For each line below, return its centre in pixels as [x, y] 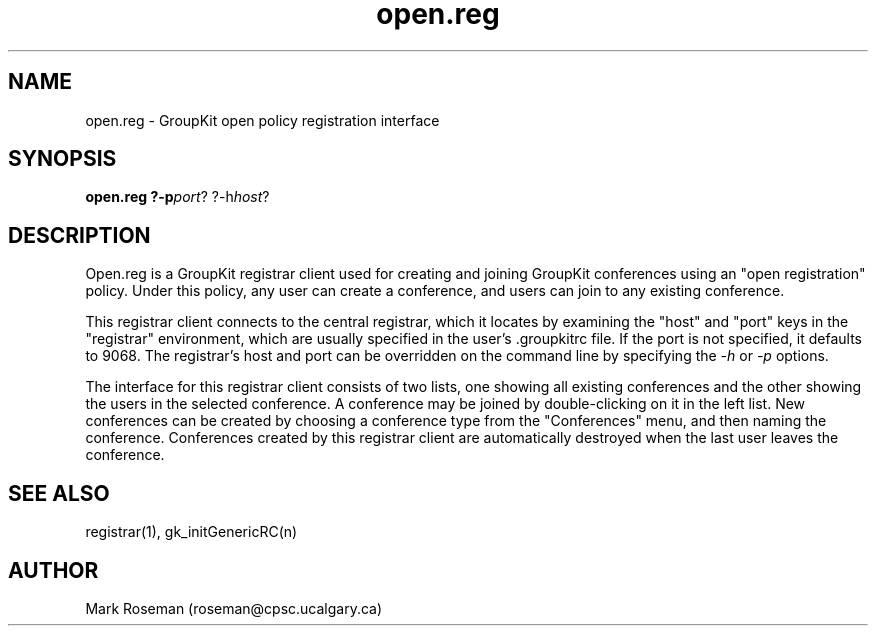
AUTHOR [53, 570]
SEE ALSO [59, 493]
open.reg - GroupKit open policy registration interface [262, 120]
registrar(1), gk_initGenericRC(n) [191, 532]
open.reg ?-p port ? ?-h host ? [177, 197]
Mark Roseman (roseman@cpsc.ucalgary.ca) [234, 608]
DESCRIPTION [79, 235]
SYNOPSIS [62, 159]
